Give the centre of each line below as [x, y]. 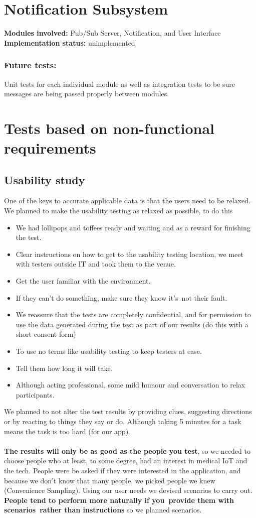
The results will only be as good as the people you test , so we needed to [127, 450]
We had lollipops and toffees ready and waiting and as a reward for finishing [133, 227]
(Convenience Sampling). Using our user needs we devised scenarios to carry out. [128, 490]
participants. [35, 394]
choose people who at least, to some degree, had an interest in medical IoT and [126, 461]
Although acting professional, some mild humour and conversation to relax [131, 385]
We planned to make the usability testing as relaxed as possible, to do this [118, 211]
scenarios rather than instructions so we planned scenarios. [103, 510]
